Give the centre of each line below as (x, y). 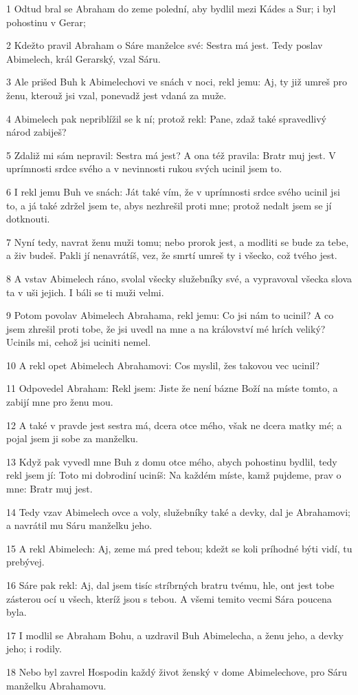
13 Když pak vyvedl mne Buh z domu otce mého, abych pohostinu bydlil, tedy (172, 461)
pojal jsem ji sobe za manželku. (72, 438)
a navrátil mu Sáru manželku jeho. (79, 525)
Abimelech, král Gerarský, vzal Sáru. (83, 58)
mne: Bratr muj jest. (49, 489)
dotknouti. (28, 219)
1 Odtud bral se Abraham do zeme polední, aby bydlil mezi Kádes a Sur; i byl (171, 8)
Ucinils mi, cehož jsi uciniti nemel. (79, 342)
